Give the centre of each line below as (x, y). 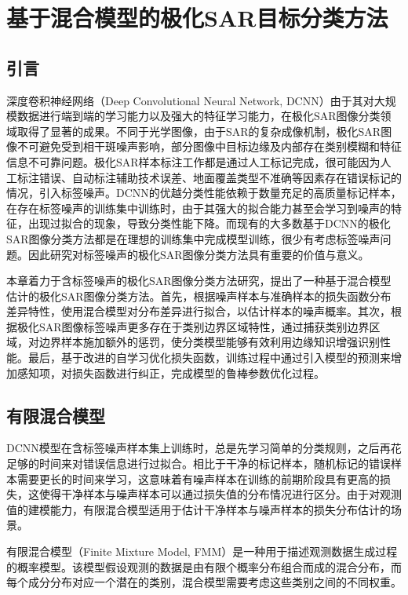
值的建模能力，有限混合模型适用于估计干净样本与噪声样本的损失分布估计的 (199, 509)
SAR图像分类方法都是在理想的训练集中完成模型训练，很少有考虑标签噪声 (193, 238)
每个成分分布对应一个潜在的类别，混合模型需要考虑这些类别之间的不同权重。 (204, 582)
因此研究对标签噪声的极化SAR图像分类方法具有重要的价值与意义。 (199, 254)
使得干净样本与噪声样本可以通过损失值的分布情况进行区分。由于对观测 (220, 494)
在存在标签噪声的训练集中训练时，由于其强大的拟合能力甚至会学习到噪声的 (199, 208)
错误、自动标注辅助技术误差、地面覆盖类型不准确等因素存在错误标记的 (220, 177)
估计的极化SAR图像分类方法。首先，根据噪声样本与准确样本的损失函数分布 (199, 296)
